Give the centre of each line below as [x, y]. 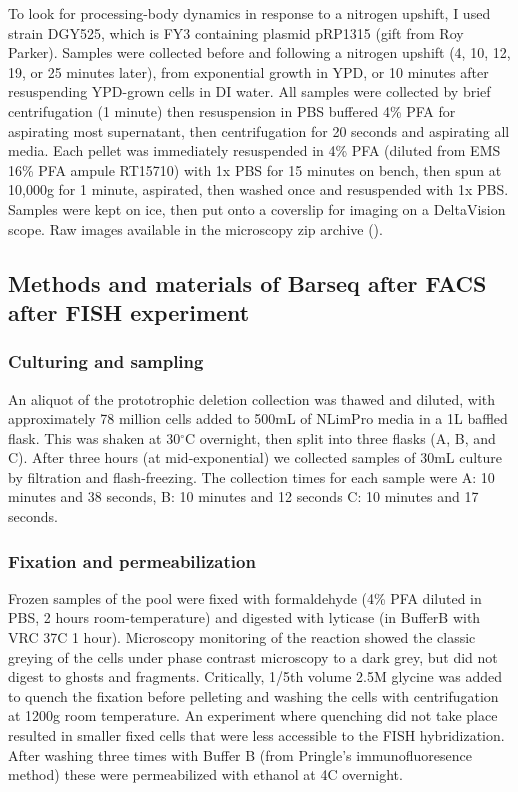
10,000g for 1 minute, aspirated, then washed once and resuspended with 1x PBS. [258, 189]
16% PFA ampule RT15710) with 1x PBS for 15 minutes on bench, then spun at [255, 169]
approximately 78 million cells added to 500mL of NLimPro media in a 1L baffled [258, 418]
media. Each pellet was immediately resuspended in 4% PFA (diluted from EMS [254, 150]
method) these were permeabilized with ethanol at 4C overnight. [205, 774]
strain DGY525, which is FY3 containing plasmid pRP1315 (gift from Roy [236, 32]
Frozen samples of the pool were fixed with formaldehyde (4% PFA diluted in [245, 597]
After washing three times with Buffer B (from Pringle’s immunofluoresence [240, 754]
